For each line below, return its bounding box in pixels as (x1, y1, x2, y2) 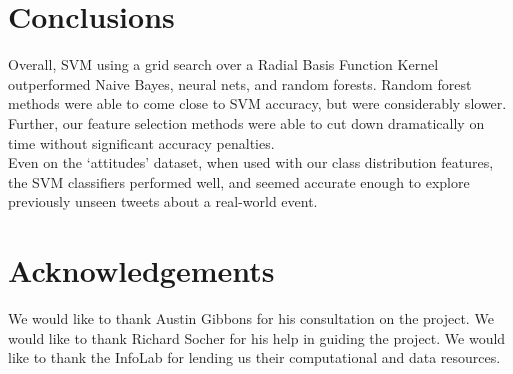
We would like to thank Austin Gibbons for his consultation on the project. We (8, 308, 494, 328)
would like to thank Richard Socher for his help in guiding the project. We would (8, 327, 506, 348)
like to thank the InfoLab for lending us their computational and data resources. (8, 347, 501, 368)
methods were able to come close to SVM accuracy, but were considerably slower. (8, 93, 507, 114)
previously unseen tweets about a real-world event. (8, 191, 318, 212)
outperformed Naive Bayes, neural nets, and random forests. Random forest (8, 73, 472, 94)
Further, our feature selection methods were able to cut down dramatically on (8, 112, 485, 133)
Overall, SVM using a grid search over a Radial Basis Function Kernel (8, 54, 439, 75)
